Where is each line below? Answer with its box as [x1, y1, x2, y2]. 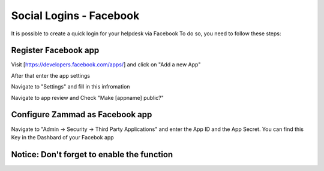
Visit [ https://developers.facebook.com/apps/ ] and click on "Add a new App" [11, 61, 201, 68]
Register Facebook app [11, 45, 100, 56]
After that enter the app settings [11, 72, 90, 79]
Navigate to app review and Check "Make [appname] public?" [11, 94, 164, 101]
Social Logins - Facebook [11, 9, 140, 22]
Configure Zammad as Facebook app [11, 109, 152, 120]
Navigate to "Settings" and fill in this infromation [11, 83, 130, 90]
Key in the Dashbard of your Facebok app [11, 133, 114, 141]
